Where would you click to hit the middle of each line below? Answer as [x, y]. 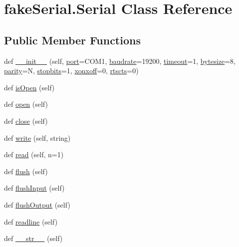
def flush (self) [26, 171]
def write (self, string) [37, 137]
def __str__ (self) [33, 238]
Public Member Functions [72, 40]
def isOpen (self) [29, 87]
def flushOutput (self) [37, 204]
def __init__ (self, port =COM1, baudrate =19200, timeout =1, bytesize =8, [120, 61]
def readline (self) [31, 221]
